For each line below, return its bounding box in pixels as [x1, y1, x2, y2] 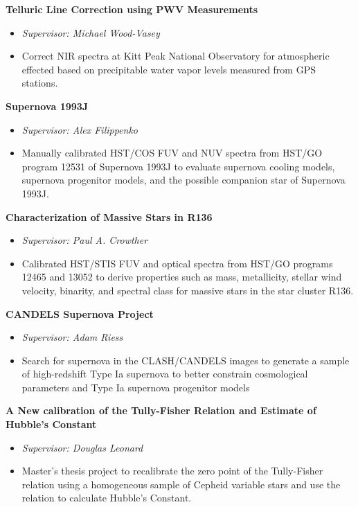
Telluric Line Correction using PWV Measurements [6, 2, 258, 16]
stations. [21, 75, 58, 90]
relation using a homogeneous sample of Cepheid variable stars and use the [21, 477, 341, 491]
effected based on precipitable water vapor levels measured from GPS [21, 62, 316, 76]
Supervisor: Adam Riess [21, 330, 123, 344]
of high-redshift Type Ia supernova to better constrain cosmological [21, 366, 308, 381]
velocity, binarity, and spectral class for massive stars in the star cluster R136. [21, 283, 354, 297]
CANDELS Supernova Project [6, 306, 154, 321]
